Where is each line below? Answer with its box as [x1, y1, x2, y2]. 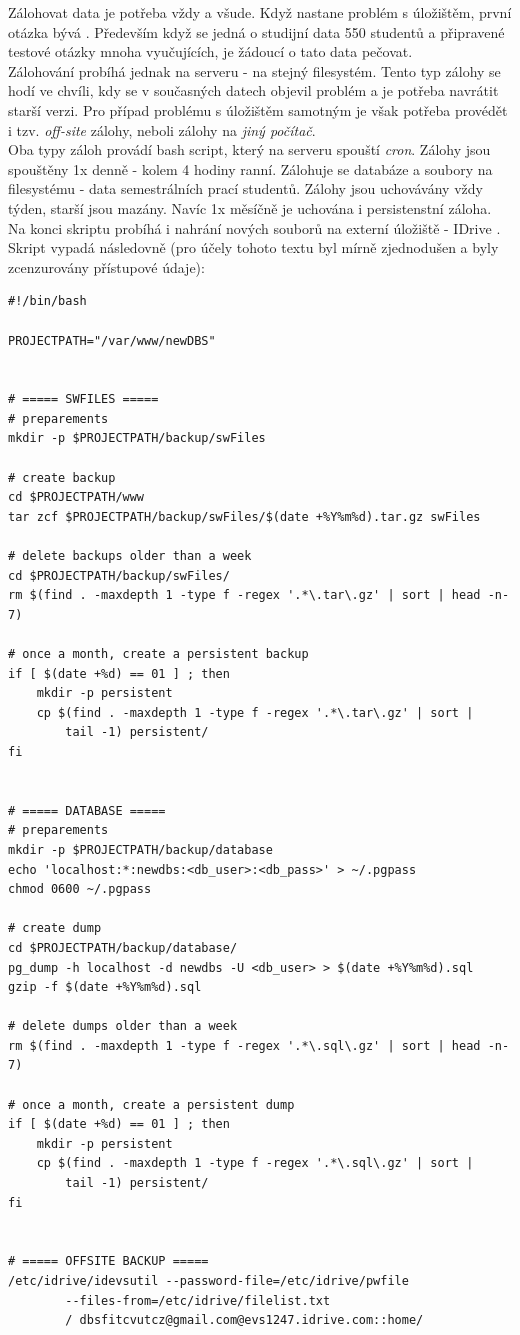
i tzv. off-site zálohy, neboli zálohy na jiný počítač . [8, 119, 316, 140]
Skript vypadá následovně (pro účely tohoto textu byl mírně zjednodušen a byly [8, 237, 499, 258]
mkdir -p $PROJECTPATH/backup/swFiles [8, 431, 266, 446]
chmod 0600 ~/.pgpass [8, 882, 152, 897]
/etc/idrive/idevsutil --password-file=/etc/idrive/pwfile [8, 1274, 409, 1288]
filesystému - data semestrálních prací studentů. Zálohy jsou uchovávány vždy [8, 178, 483, 199]
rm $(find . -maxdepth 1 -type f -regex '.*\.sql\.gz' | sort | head [8, 1038, 481, 1053]
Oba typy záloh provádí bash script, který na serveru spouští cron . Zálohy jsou [8, 139, 491, 160]
